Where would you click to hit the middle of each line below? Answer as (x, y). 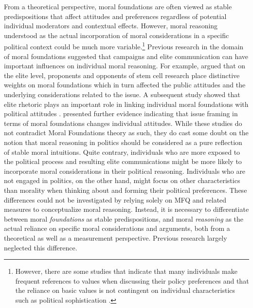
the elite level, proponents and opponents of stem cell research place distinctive (122, 75)
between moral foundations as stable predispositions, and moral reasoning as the (124, 218)
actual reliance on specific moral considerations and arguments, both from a (117, 228)
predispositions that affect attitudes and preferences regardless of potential (115, 16)
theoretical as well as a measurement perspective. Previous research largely (116, 237)
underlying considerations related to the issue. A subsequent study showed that (122, 94)
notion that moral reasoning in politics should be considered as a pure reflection (123, 142)
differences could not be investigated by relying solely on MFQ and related (115, 199)
